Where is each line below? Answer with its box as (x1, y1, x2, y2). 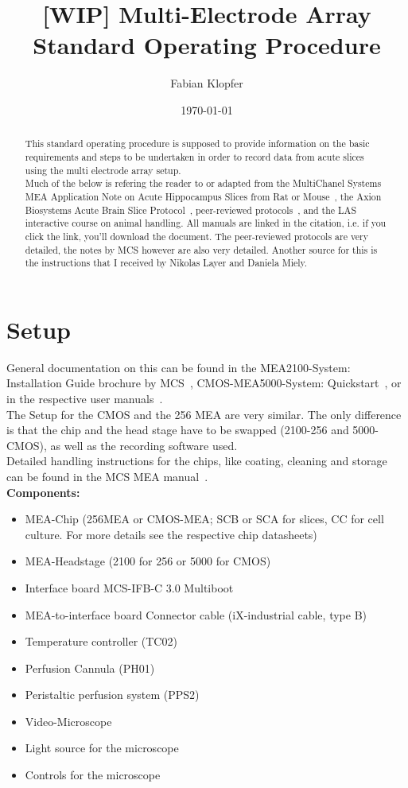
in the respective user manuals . (6, 390, 163, 406)
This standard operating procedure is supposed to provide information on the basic (25, 137, 370, 150)
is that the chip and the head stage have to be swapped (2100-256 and (6, 421, 349, 438)
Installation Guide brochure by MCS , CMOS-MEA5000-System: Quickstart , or (6, 375, 402, 391)
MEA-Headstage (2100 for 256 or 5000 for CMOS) (25, 553, 271, 569)
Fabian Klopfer (170, 75, 243, 91)
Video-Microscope (25, 712, 112, 729)
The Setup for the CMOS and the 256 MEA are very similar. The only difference (6, 406, 402, 422)
